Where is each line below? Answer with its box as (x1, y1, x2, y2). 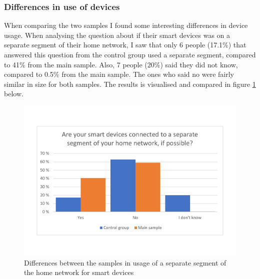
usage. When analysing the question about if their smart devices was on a (4, 29, 230, 40)
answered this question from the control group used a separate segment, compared (4, 49, 256, 59)
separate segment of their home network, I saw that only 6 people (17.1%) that (4, 39, 246, 50)
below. (4, 88, 23, 99)
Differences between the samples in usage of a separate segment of (24, 257, 226, 268)
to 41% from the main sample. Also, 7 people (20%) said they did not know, (4, 59, 238, 69)
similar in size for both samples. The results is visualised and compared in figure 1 (4, 78, 256, 89)
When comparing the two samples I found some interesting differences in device (4, 20, 248, 30)
